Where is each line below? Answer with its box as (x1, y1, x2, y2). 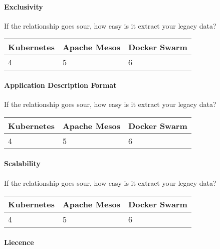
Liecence (4, 236, 34, 247)
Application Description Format (4, 79, 117, 90)
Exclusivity (4, 1, 43, 12)
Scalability (4, 158, 41, 169)
